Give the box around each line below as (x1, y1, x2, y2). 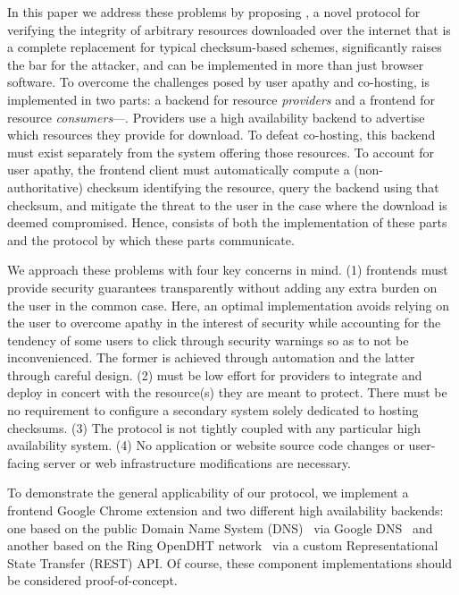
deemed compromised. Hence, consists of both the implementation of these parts (7, 213, 447, 232)
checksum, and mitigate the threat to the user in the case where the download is (7, 195, 447, 214)
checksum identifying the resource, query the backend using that (87, 177, 439, 196)
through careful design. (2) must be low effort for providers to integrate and (7, 365, 422, 384)
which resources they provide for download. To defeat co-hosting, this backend (7, 125, 436, 144)
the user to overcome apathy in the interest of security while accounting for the (7, 313, 441, 332)
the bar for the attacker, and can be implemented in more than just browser (7, 55, 424, 73)
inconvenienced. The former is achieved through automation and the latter (7, 348, 415, 367)
